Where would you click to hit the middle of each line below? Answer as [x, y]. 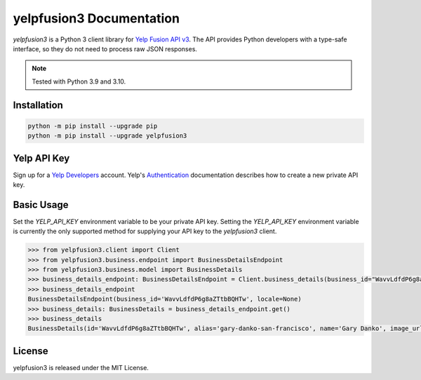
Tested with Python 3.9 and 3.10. [79, 81]
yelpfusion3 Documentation [96, 18]
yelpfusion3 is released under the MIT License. [81, 367]
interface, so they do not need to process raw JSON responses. [105, 48]
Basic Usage [41, 205]
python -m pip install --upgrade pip [93, 126]
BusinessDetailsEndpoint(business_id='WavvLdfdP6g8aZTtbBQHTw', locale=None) [165, 299]
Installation [38, 105]
